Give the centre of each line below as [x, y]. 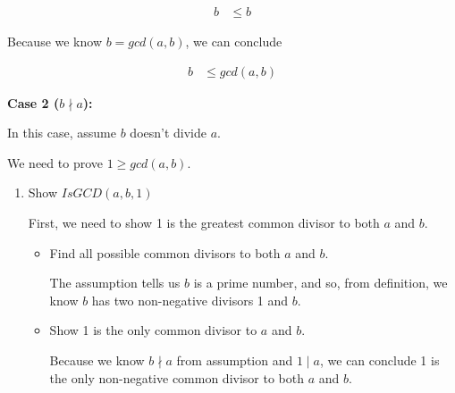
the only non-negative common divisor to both [177, 377]
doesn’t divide [169, 133]
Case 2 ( [34, 102]
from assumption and [235, 360]
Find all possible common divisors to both [165, 252]
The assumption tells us [115, 283]
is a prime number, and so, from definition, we [320, 283]
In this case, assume [62, 133]
